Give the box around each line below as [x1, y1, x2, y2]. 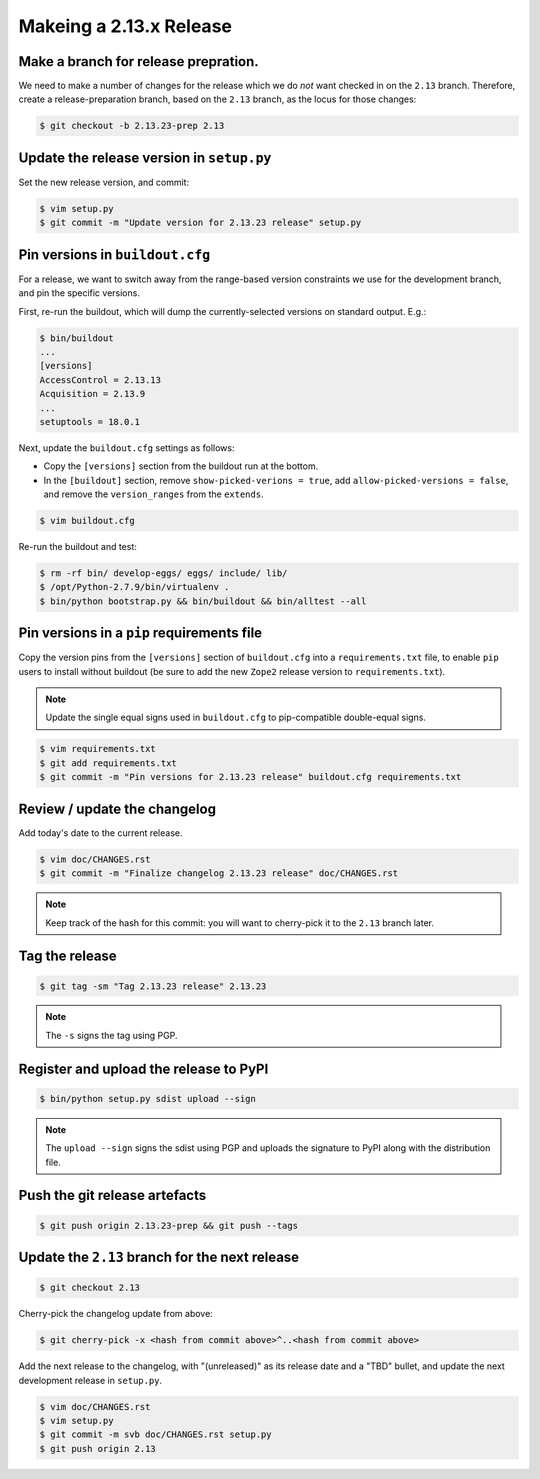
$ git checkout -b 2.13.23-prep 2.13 [39, 120, 225, 132]
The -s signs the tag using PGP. [45, 1029, 178, 1041]
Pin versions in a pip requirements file [18, 625, 263, 642]
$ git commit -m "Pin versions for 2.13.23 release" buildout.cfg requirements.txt [39, 771, 462, 783]
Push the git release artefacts [18, 1187, 207, 1204]
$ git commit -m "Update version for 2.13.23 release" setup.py [39, 217, 362, 229]
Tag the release [18, 948, 117, 965]
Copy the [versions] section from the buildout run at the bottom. [43, 460, 319, 472]
